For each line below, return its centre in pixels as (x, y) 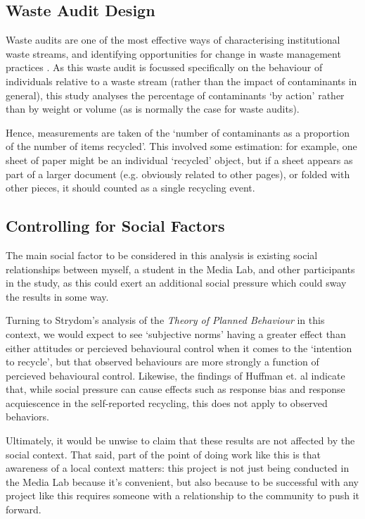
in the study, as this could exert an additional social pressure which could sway (176, 283)
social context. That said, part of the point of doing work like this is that (164, 454)
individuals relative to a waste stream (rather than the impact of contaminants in (181, 81)
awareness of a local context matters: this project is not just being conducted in (178, 468)
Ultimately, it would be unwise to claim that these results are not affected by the (180, 440)
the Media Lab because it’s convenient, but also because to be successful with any (182, 481)
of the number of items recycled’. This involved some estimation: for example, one (181, 146)
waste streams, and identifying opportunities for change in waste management (173, 53)
